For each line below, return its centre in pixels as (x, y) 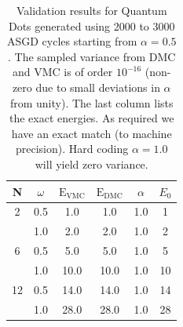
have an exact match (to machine (91, 133)
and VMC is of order (62, 72)
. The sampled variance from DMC (92, 56)
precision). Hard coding (72, 149)
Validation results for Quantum (91, 10)
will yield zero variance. (91, 163)
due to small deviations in (98, 87)
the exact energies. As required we (92, 118)
